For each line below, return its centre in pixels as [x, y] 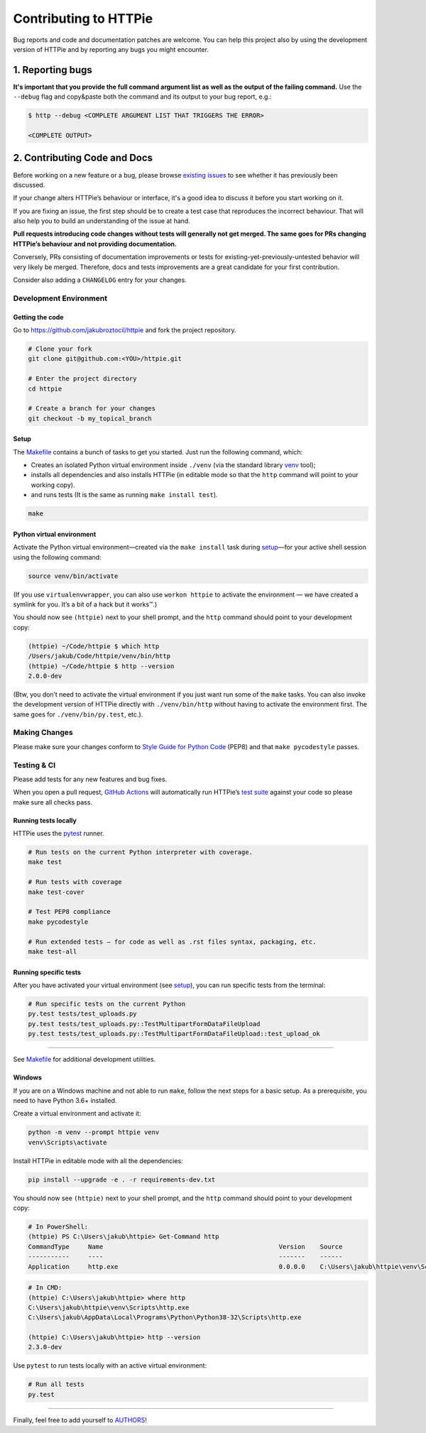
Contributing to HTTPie [83, 18]
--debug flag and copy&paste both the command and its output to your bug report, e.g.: [143, 97]
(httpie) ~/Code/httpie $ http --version [101, 666]
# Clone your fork [60, 349]
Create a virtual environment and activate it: [77, 1113]
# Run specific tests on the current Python [107, 1004]
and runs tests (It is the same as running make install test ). [124, 495]
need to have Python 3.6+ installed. [65, 1100]
